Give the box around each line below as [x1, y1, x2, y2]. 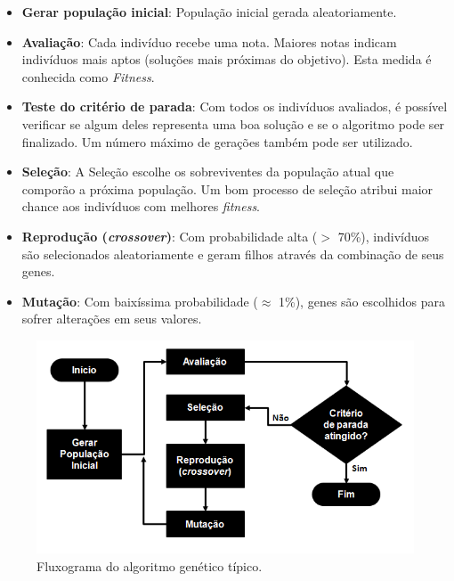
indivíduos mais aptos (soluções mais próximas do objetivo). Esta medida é [21, 50, 432, 69]
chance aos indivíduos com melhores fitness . [21, 197, 261, 216]
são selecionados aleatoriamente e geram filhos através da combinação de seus [21, 244, 444, 263]
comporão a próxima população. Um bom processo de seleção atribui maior [21, 179, 434, 198]
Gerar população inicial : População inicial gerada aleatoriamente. [21, 3, 397, 20]
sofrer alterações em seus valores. [21, 309, 202, 328]
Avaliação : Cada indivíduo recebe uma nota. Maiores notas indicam [21, 32, 397, 51]
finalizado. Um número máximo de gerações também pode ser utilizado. [21, 132, 413, 151]
